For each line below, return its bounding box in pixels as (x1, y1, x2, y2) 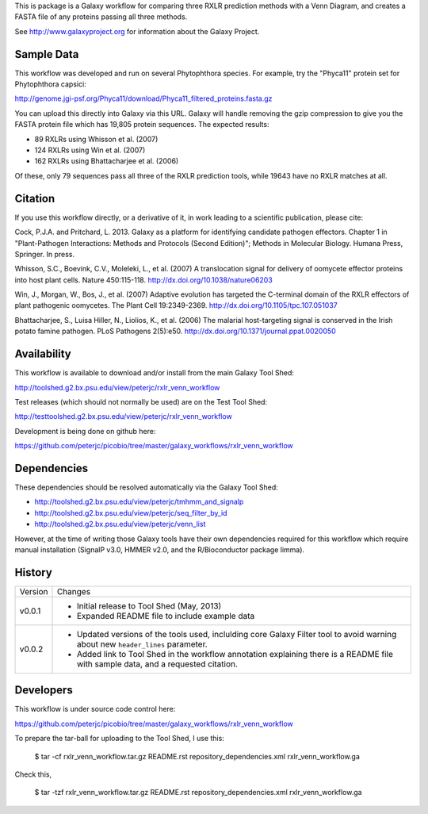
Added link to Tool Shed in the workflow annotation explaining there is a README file (76, 648, 394, 659)
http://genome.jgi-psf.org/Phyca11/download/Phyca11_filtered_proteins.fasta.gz (14, 94, 273, 103)
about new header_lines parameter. (76, 639, 208, 650)
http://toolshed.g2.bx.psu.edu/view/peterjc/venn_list (34, 520, 206, 529)
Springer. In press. (14, 249, 75, 259)
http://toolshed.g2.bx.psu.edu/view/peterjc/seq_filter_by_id (34, 508, 227, 517)
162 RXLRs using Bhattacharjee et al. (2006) (34, 156, 179, 166)
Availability (14, 347, 71, 361)
